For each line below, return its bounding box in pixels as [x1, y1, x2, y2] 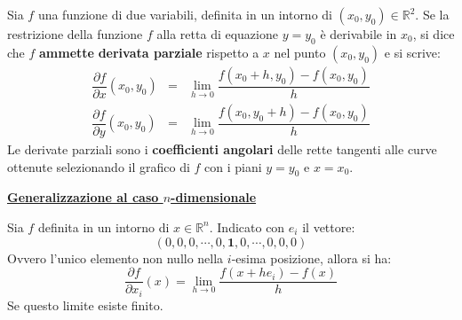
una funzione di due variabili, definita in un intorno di [37, 5, 332, 23]
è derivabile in [320, 25, 397, 43]
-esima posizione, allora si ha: [231, 248, 392, 267]
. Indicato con [209, 217, 285, 236]
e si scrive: [384, 43, 441, 61]
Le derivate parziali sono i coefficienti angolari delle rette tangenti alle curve [7, 139, 437, 158]
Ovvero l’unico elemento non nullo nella [7, 248, 224, 267]
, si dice [412, 25, 455, 43]
